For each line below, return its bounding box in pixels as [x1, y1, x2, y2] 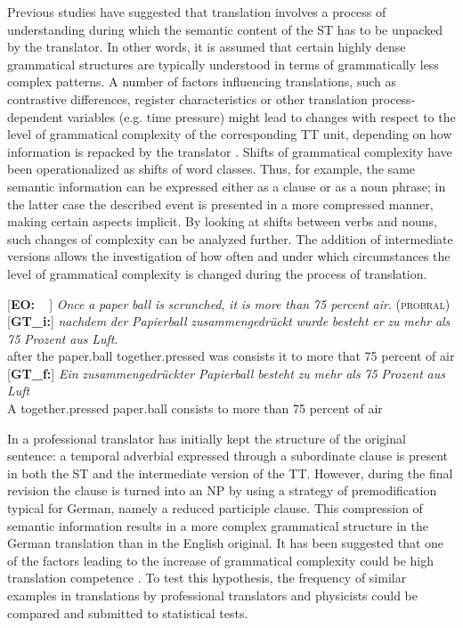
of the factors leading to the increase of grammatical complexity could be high [7, 551, 434, 569]
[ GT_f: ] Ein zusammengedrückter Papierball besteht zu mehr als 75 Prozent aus [7, 363, 445, 382]
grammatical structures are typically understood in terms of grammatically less [7, 54, 439, 73]
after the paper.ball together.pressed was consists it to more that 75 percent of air [7, 347, 455, 365]
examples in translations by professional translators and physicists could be [7, 586, 418, 604]
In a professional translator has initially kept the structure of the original [7, 428, 406, 447]
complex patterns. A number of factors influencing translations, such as [7, 72, 396, 91]
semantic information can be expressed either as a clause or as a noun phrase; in [7, 176, 446, 195]
